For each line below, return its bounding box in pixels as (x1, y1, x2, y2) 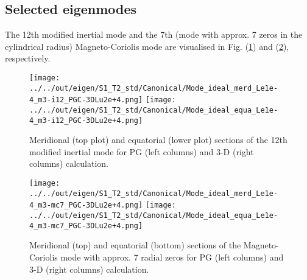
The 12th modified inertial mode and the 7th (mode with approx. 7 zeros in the (5, 28, 303, 41)
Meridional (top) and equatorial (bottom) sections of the (29, 239, 241, 251)
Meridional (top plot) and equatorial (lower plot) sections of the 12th (29, 133, 288, 146)
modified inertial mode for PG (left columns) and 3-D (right (29, 145, 254, 158)
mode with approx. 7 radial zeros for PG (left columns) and (60, 250, 284, 263)
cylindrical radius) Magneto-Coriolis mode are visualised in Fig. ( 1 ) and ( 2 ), (5, 40, 289, 52)
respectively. (5, 52, 51, 65)
